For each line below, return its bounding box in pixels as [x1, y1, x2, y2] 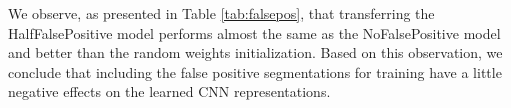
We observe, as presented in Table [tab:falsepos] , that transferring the [8, 3, 435, 23]
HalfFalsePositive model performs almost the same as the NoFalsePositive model [8, 22, 501, 43]
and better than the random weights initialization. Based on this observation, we [8, 42, 503, 63]
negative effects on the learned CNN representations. [8, 81, 331, 102]
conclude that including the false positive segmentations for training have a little [8, 61, 502, 82]
